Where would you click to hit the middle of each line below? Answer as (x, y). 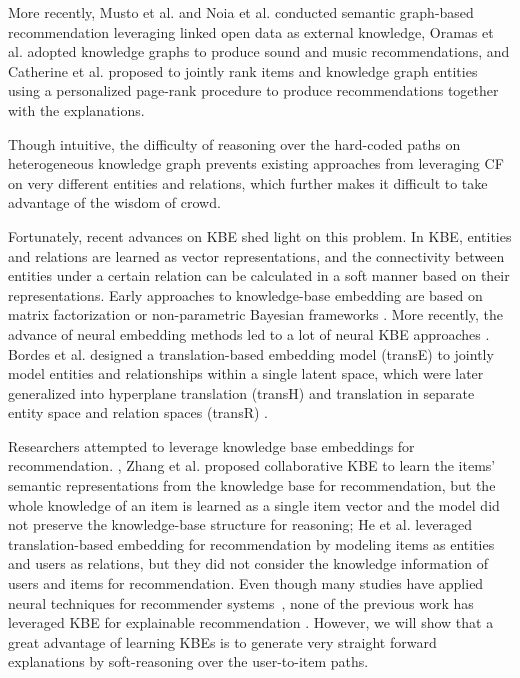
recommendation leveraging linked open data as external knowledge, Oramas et (251, 31)
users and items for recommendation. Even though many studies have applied (246, 583)
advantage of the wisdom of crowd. (114, 202)
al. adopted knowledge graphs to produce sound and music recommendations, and (259, 51)
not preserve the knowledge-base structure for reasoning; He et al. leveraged (240, 524)
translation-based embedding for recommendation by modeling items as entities (251, 543)
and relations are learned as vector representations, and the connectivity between (256, 255)
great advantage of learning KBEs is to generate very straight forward (222, 641)
